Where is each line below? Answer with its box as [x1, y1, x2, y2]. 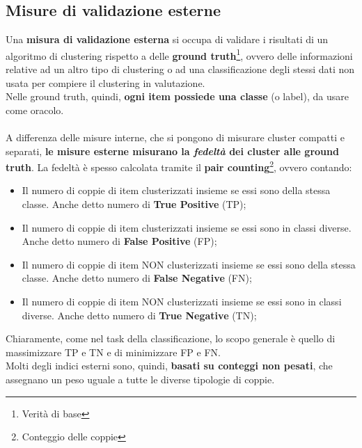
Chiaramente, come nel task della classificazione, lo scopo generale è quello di [6, 331, 336, 346]
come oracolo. [6, 102, 64, 117]
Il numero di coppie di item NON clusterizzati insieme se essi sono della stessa [22, 257, 356, 271]
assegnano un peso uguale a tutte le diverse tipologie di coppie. [6, 371, 275, 386]
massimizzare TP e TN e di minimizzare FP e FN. [6, 344, 221, 359]
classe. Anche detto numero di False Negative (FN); [22, 271, 252, 285]
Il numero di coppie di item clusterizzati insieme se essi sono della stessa [22, 183, 331, 198]
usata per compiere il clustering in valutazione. [6, 75, 205, 90]
